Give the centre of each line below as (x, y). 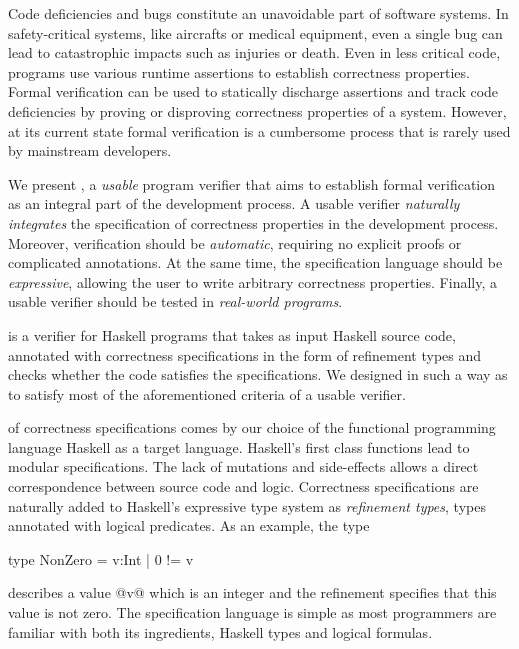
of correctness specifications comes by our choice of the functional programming (252, 427)
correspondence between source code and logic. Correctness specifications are (243, 486)
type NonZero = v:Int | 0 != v (101, 558)
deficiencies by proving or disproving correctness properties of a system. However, (257, 110)
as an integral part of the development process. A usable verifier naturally (234, 203)
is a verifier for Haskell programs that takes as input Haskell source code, (232, 334)
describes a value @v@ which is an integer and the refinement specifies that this (252, 592)
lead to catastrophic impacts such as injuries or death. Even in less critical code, (254, 52)
